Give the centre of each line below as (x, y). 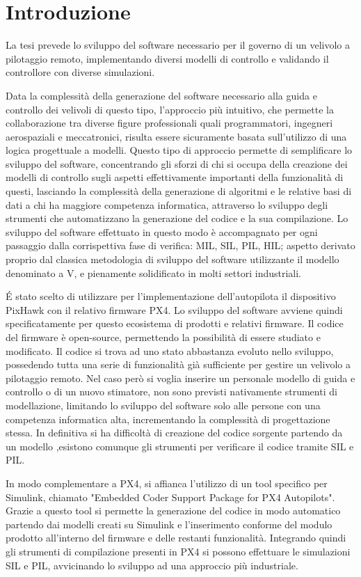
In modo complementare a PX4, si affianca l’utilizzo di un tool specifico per (167, 483)
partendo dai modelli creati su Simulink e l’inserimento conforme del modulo (169, 524)
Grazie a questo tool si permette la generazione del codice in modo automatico (173, 511)
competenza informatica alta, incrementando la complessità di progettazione (168, 419)
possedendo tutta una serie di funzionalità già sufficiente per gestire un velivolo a (178, 364)
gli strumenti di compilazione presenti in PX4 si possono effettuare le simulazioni (178, 551)
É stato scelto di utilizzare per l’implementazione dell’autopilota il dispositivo (171, 296)
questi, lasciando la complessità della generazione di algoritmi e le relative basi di (179, 191)
